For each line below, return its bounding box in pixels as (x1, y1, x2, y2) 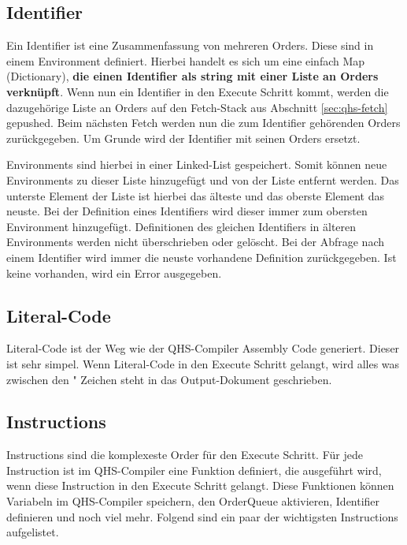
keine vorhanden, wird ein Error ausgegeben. (6, 264, 222, 281)
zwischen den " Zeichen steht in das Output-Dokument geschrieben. (6, 371, 332, 387)
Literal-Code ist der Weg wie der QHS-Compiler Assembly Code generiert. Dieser (6, 340, 400, 356)
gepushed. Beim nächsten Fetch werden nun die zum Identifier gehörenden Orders (6, 114, 401, 131)
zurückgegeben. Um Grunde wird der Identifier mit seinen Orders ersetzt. (6, 129, 361, 146)
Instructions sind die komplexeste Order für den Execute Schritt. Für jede (6, 446, 363, 463)
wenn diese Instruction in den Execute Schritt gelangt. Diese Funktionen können (6, 477, 394, 494)
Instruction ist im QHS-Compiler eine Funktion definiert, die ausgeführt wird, (6, 461, 382, 478)
